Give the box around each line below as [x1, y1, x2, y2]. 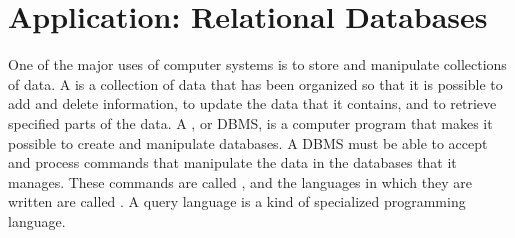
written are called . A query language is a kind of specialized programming [8, 191, 466, 212]
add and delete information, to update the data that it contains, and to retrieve [8, 93, 497, 114]
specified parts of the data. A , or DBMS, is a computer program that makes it [8, 112, 493, 133]
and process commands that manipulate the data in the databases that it [8, 152, 457, 173]
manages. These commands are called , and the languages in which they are [8, 171, 472, 192]
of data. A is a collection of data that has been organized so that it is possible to [8, 73, 503, 94]
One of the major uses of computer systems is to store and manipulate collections [8, 54, 507, 75]
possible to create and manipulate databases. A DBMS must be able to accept [8, 132, 488, 153]
